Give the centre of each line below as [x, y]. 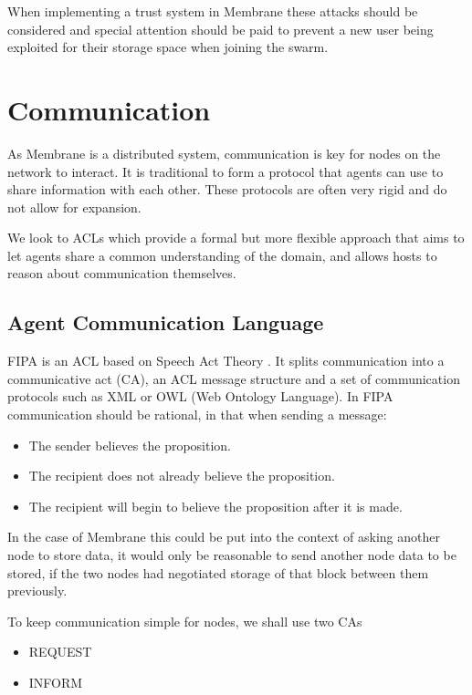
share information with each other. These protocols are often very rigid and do [227, 189]
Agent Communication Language [166, 322]
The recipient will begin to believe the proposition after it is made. [215, 506]
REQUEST [60, 652]
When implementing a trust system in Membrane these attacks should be [213, 11]
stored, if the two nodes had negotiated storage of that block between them [218, 572]
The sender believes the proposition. [130, 445]
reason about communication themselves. [122, 273]
